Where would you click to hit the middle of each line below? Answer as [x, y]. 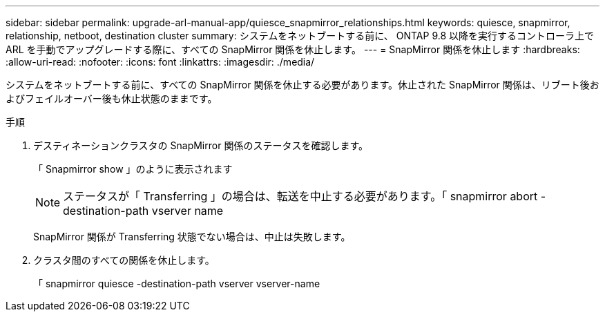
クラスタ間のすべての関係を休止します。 [124, 260]
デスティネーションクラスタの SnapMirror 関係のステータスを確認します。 [201, 145]
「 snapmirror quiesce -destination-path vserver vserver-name [177, 284]
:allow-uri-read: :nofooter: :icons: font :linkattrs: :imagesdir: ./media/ [160, 62]
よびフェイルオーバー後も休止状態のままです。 [112, 98]
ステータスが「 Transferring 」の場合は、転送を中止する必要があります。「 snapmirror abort [300, 196]
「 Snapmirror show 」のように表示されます [133, 169]
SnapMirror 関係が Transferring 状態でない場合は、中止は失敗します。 [192, 237]
